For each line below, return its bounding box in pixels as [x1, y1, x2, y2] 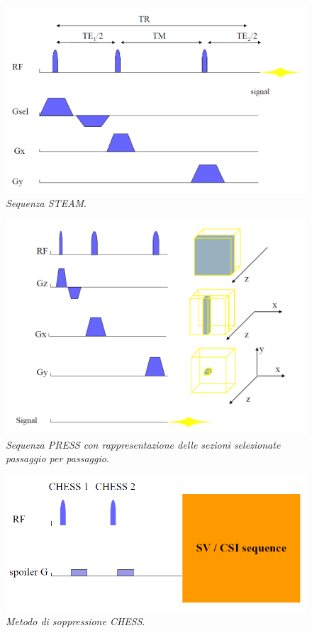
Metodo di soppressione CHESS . [6, 614, 145, 629]
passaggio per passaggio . [6, 451, 109, 466]
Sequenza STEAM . [6, 195, 87, 210]
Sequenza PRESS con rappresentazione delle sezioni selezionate [6, 437, 281, 452]
